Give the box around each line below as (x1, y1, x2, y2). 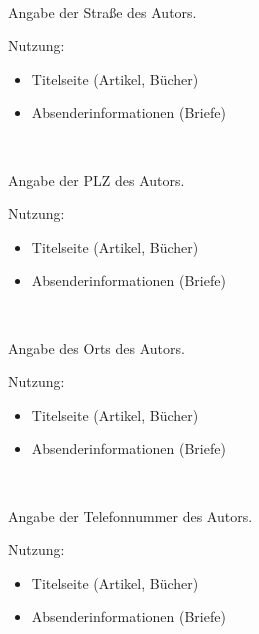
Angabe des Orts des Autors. (8, 337, 185, 358)
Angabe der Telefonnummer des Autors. (8, 505, 253, 526)
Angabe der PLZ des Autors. (8, 169, 185, 190)
